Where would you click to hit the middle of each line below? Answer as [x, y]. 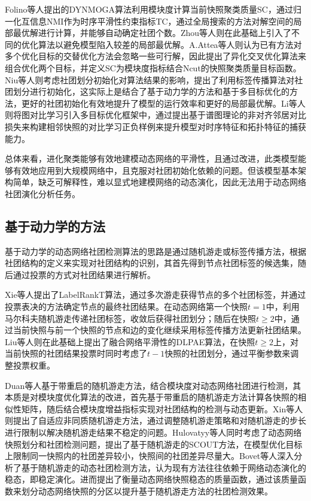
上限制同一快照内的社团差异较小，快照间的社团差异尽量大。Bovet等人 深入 [150, 456]
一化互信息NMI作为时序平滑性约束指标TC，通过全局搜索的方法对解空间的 [149, 21]
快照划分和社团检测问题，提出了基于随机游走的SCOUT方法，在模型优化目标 [154, 444]
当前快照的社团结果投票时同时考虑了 [76, 353]
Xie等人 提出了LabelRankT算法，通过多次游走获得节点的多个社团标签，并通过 [155, 295]
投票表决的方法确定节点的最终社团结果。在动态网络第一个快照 [126, 307]
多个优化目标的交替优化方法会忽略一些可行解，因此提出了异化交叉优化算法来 [155, 56]
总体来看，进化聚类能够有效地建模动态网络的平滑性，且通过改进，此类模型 [151, 159]
